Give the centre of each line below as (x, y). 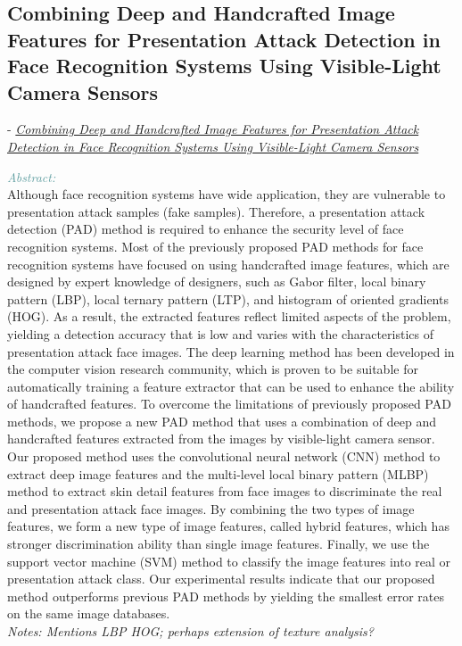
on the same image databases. (89, 613)
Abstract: (32, 176)
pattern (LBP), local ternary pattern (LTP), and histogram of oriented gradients (228, 298)
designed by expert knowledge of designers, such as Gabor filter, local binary (217, 282)
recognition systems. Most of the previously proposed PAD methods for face (215, 246)
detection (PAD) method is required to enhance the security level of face (206, 229)
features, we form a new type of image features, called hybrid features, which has (228, 526)
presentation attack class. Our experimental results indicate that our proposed (221, 579)
